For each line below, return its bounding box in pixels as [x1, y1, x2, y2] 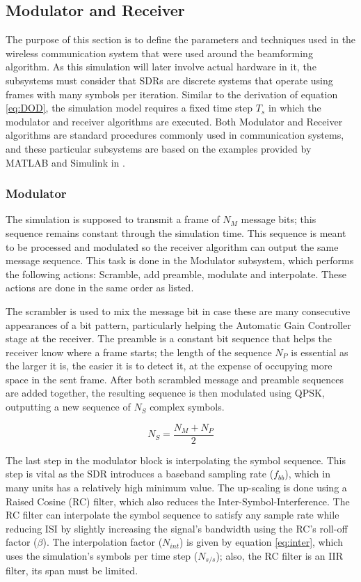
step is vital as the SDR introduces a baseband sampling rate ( [6, 466, 274, 481]
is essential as [291, 344, 348, 359]
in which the [268, 100, 321, 115]
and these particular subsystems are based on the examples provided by [6, 141, 312, 155]
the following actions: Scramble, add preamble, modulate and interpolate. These [6, 266, 346, 281]
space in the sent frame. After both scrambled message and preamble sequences [6, 372, 344, 386]
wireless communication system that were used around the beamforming [6, 45, 313, 60]
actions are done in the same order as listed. [6, 280, 194, 295]
